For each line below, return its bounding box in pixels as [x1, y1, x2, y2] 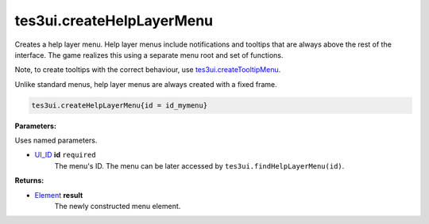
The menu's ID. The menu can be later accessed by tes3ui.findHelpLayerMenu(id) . [54, 161, 345, 170]
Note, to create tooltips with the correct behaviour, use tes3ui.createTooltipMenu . [14, 65, 281, 74]
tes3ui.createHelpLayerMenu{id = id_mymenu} [31, 101, 208, 110]
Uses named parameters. [14, 135, 98, 146]
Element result [34, 190, 83, 199]
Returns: [14, 176, 44, 185]
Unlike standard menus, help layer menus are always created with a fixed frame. [14, 79, 277, 89]
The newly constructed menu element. [54, 202, 181, 211]
